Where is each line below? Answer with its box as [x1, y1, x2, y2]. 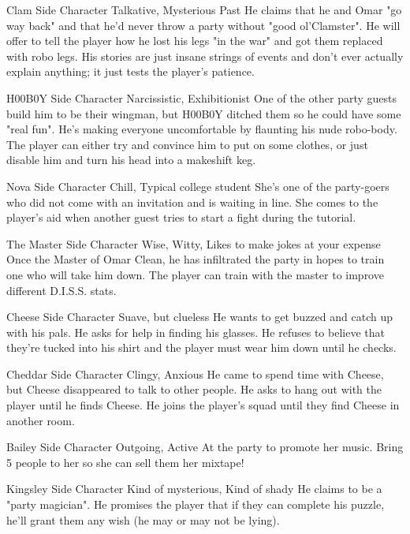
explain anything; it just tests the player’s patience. [6, 63, 255, 80]
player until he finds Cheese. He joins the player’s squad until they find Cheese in [6, 397, 400, 413]
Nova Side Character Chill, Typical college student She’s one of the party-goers [6, 177, 389, 194]
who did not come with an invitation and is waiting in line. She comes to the [6, 193, 378, 210]
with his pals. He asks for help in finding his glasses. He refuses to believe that [6, 323, 385, 340]
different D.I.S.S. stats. [6, 282, 117, 298]
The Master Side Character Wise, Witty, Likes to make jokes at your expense [6, 235, 381, 252]
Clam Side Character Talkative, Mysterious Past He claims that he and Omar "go [6, 2, 402, 17]
